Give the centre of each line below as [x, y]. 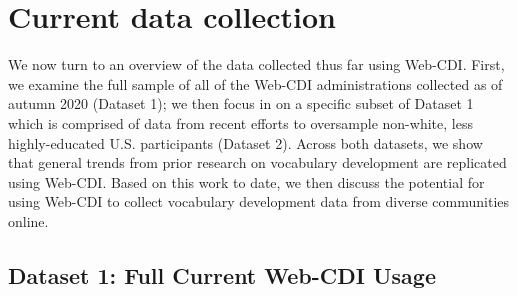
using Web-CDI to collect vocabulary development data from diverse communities [259, 201]
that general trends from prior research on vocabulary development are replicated [257, 162]
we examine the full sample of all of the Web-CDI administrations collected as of [255, 83]
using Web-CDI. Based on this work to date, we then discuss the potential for [246, 181]
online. [28, 220]
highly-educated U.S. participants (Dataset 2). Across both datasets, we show [245, 142]
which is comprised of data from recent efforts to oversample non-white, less [240, 122]
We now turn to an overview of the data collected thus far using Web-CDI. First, [256, 64]
